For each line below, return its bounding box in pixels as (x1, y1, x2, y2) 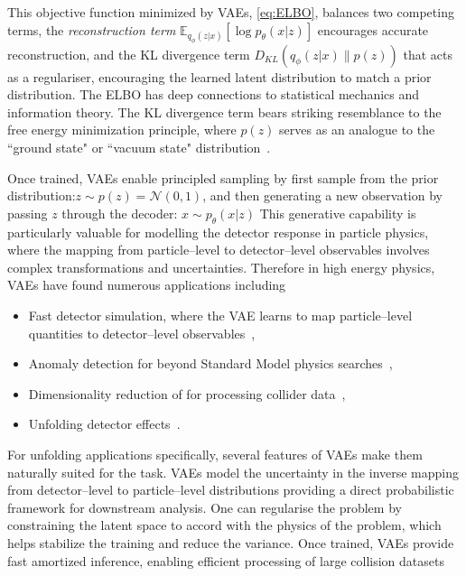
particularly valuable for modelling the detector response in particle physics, (7, 222, 429, 241)
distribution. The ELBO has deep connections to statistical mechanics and (7, 85, 420, 104)
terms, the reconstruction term (7, 20, 176, 39)
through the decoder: (61, 203, 178, 222)
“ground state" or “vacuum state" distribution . (7, 138, 271, 157)
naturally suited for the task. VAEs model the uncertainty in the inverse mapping (7, 462, 460, 481)
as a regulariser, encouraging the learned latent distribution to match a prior (7, 67, 432, 86)
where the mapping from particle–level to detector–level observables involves (7, 240, 430, 259)
